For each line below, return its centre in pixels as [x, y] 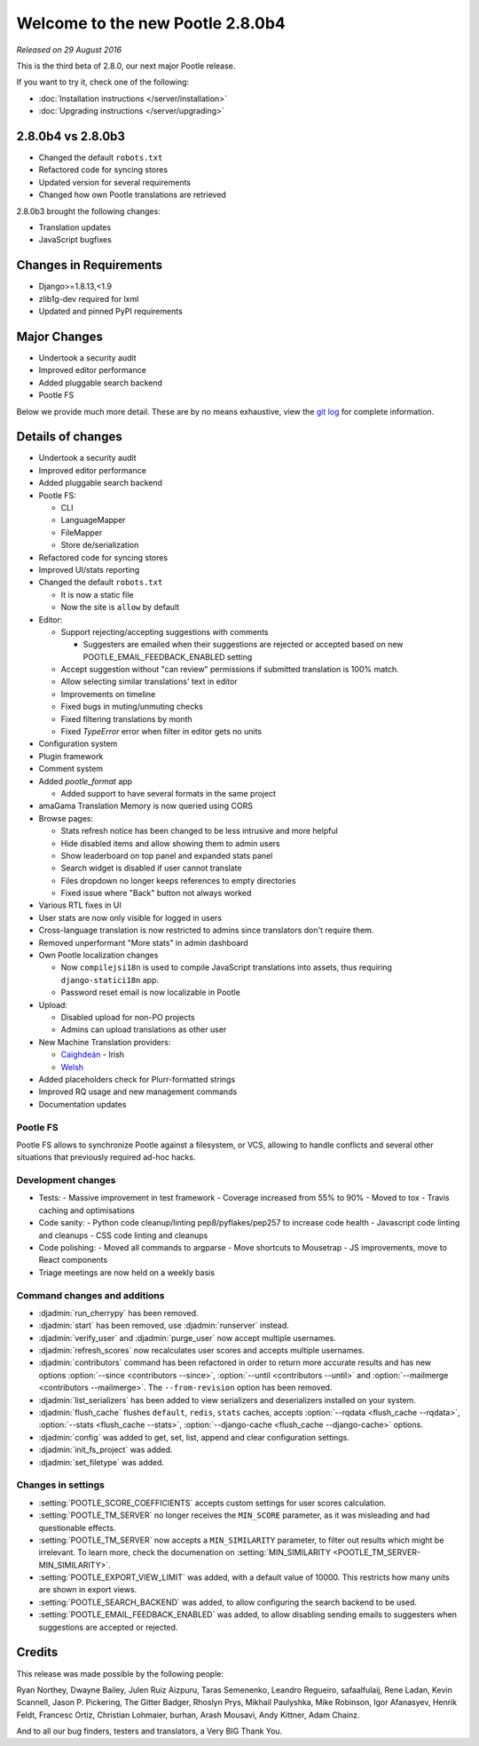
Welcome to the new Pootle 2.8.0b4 [151, 23]
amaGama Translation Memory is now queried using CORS [145, 806]
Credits [37, 1652]
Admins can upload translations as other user [144, 1029]
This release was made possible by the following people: [120, 1673]
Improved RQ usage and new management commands [138, 1091]
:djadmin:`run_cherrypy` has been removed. [118, 1313]
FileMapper [82, 532]
